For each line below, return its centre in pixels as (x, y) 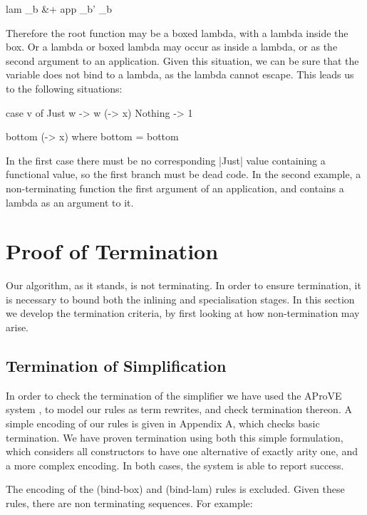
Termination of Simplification (116, 366)
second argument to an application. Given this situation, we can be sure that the (182, 60)
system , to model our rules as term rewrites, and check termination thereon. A (179, 409)
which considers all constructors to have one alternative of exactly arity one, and (182, 451)
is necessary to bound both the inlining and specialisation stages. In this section (180, 299)
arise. (17, 327)
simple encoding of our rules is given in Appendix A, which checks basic (163, 423)
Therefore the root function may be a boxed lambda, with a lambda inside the (177, 32)
